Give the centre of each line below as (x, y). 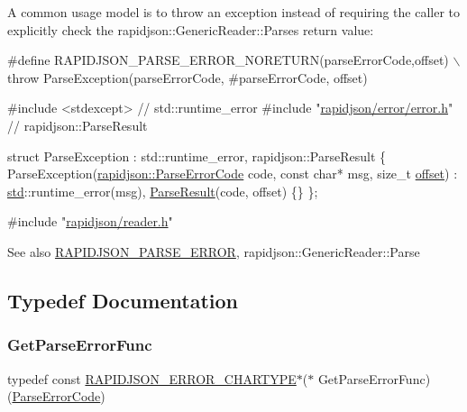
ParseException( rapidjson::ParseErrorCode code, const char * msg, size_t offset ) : (233, 174)
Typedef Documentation (123, 300)
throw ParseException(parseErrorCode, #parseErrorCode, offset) (188, 77)
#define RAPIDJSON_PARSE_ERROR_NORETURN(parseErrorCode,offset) (228, 60)
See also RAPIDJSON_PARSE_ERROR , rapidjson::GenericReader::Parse (214, 251)
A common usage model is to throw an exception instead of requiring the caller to (234, 12)
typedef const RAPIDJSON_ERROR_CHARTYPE (152, 378)
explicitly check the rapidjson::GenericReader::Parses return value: (191, 29)
